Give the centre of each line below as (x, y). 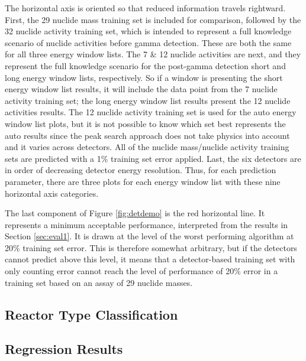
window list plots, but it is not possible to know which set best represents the (145, 123)
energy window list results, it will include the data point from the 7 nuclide (141, 89)
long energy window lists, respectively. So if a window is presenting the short (144, 77)
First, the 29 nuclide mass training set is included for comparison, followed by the (153, 19)
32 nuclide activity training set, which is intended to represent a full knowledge (148, 31)
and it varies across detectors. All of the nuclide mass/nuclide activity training (147, 147)
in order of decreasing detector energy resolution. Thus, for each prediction (141, 170)
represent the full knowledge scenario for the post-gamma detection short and (145, 65)
